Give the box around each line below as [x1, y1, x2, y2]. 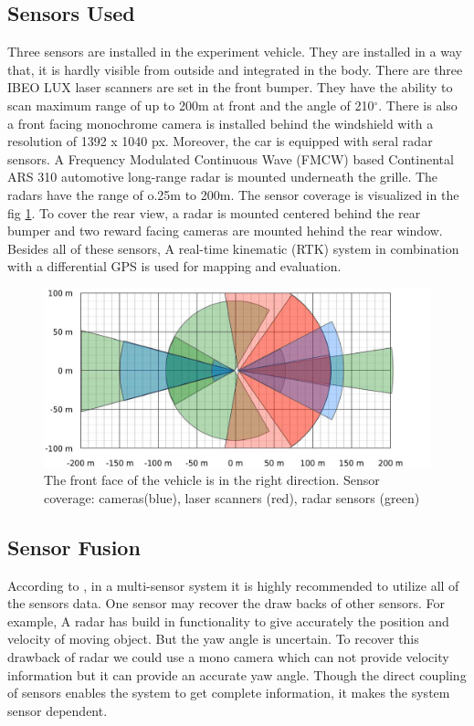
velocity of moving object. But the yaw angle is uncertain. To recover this [7, 629, 419, 648]
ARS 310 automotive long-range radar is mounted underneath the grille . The [7, 167, 438, 186]
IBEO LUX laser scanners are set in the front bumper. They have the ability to [7, 78, 453, 97]
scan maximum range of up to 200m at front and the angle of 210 [7, 95, 374, 114]
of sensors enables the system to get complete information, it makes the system [7, 683, 450, 702]
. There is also [378, 95, 458, 114]
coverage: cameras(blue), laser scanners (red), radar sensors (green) [44, 488, 420, 507]
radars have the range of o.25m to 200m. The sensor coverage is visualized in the [7, 184, 459, 204]
